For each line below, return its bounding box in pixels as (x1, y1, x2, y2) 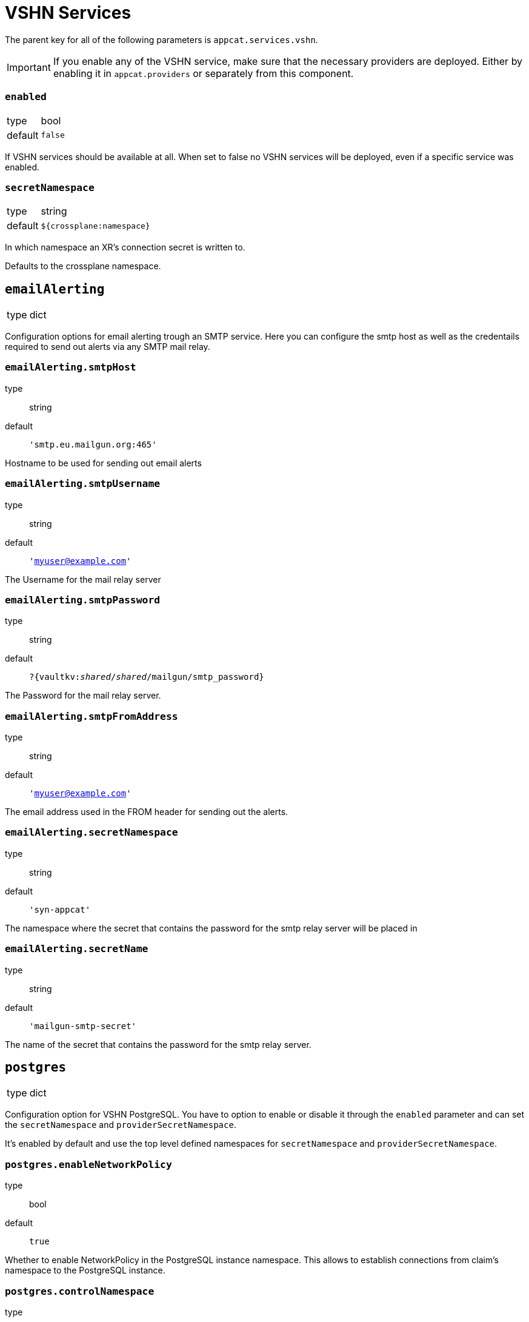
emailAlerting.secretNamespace (5, 827, 178, 839)
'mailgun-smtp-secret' (29, 1021, 137, 1031)
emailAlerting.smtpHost (5, 361, 136, 374)
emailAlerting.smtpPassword (5, 594, 161, 606)
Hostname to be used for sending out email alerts (5, 457, 202, 468)
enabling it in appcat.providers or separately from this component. (53, 67, 354, 79)
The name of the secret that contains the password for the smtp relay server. (5, 1039, 311, 1050)
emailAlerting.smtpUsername (5, 478, 161, 490)
